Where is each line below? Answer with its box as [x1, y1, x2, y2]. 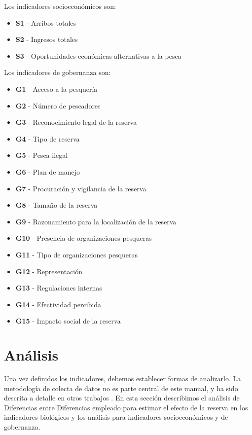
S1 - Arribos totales [15, 17, 76, 28]
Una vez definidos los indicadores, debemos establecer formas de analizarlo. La [4, 373, 241, 383]
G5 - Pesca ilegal [15, 150, 68, 160]
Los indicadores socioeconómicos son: [4, 1, 116, 11]
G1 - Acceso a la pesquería [15, 83, 98, 94]
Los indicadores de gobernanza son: [4, 67, 111, 77]
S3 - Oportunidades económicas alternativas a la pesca [15, 50, 181, 61]
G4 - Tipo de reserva [15, 133, 80, 144]
